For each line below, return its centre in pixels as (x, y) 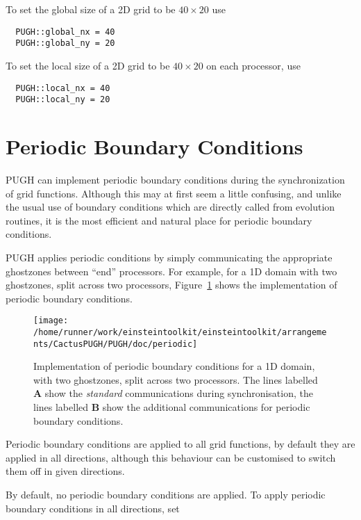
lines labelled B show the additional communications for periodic (172, 407)
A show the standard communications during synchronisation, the (173, 393)
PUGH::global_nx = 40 (65, 32)
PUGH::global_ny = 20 (65, 43)
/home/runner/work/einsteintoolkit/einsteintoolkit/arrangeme (180, 332)
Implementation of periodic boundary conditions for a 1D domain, (174, 366)
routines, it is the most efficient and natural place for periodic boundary (159, 220)
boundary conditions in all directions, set (93, 508)
